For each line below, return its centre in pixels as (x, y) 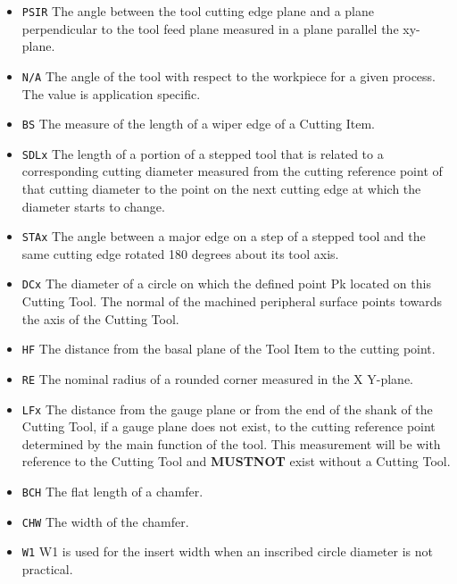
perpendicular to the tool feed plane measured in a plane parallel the (210, 28)
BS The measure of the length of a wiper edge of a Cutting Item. (198, 124)
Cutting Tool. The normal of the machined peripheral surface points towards (232, 301)
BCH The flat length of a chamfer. (112, 492)
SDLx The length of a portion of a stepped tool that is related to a (203, 153)
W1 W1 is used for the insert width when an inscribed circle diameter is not (227, 551)
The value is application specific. (111, 93)
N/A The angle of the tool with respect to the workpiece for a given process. (229, 75)
